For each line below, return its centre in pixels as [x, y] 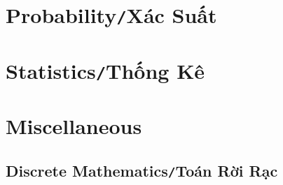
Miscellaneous [74, 126]
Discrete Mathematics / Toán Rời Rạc [142, 170]
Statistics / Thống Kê [105, 70]
